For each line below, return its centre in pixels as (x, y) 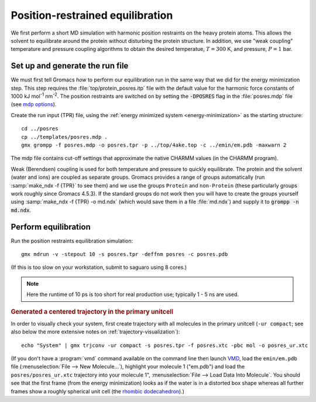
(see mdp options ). (34, 104)
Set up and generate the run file (70, 66)
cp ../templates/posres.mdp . (65, 137)
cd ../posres (40, 129)
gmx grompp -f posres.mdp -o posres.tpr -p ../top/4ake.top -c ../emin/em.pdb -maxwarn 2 (154, 145)
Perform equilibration (51, 226)
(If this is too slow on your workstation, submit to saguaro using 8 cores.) (99, 267)
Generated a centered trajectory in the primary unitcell (92, 312)
